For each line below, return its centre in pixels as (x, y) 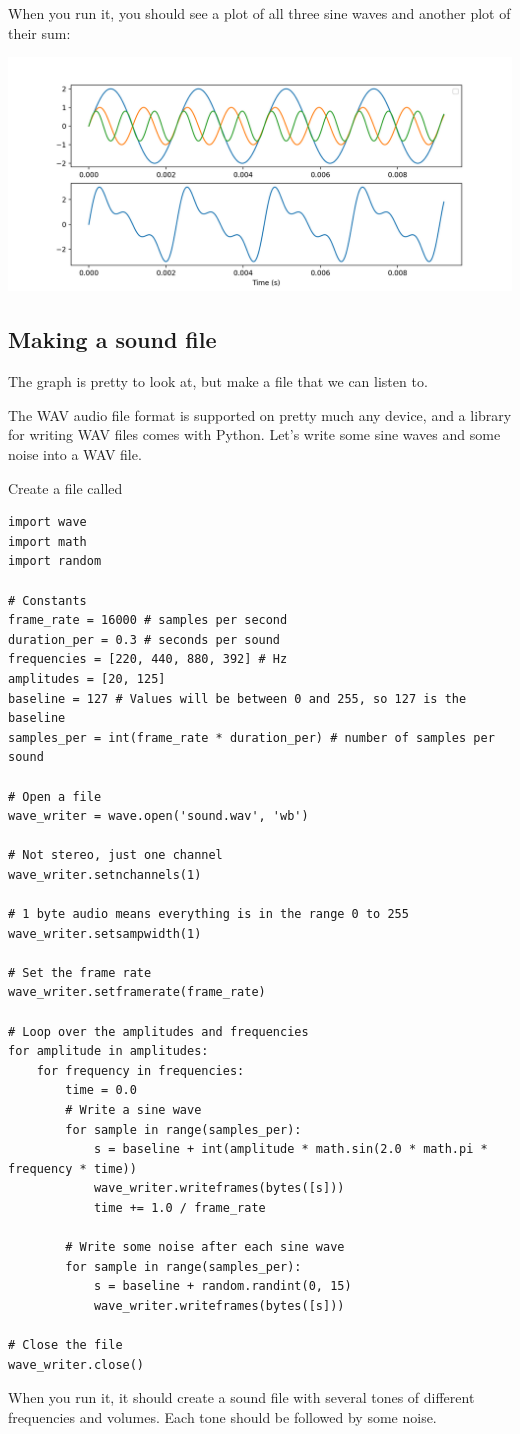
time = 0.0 (101, 1090)
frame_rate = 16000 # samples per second (148, 620)
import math (47, 541)
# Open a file (55, 796)
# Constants (47, 600)
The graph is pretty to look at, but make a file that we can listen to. (218, 381)
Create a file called (65, 487)
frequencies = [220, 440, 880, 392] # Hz (148, 659)
